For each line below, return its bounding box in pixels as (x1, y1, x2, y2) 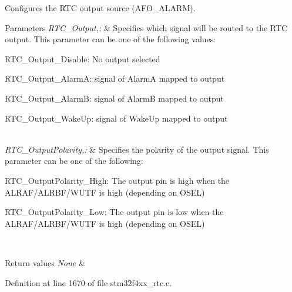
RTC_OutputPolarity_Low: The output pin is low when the (5, 206, 224, 218)
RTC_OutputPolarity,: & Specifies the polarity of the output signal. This (5, 143, 269, 155)
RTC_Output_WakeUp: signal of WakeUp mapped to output (5, 112, 228, 124)
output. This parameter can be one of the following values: (5, 33, 216, 45)
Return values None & (5, 256, 85, 268)
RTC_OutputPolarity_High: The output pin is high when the (5, 174, 230, 186)
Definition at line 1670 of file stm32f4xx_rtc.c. (5, 276, 172, 288)
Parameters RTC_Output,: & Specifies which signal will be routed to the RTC (5, 21, 288, 33)
